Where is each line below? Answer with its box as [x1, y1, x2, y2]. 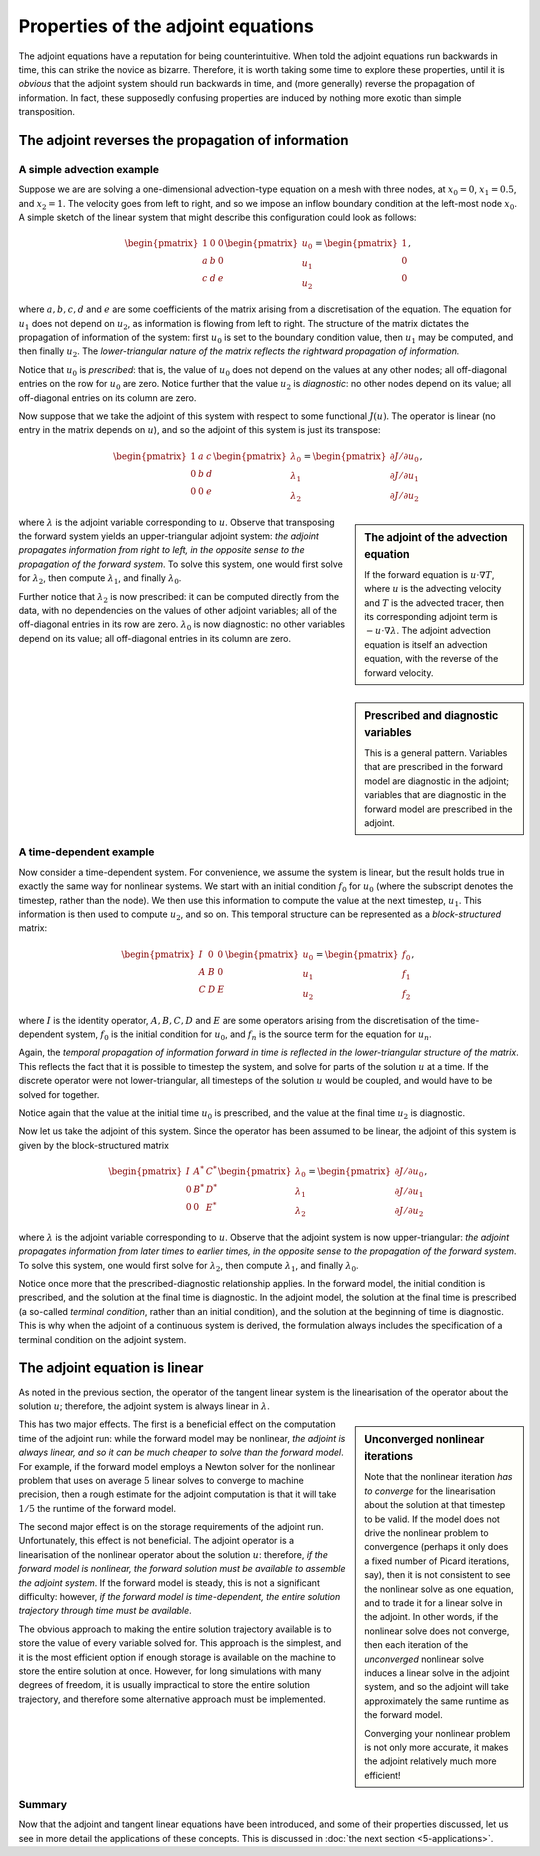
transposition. [18, 106, 75, 118]
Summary [18, 1798, 68, 1812]
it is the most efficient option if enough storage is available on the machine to [18, 1651, 337, 1663]
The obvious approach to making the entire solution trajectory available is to [18, 1623, 332, 1635]
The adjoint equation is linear [18, 1360, 204, 1377]
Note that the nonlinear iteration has [364, 1471, 514, 1483]
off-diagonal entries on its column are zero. [18, 391, 197, 404]
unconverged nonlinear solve [364, 1653, 485, 1665]
